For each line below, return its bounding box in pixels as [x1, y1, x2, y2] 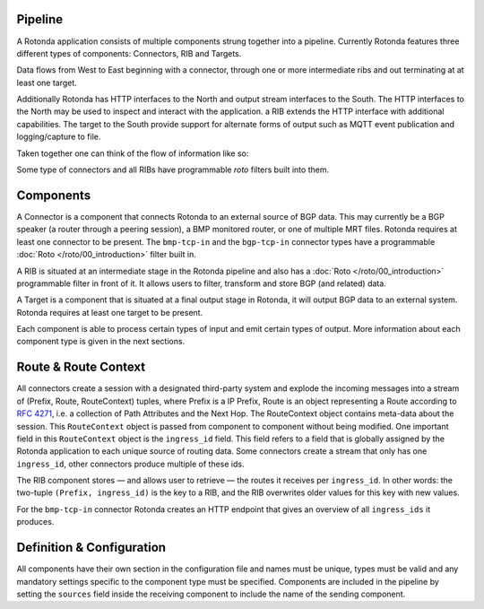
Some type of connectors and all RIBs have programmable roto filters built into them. [16, 164, 330, 175]
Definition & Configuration [16, 540, 166, 555]
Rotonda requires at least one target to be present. [16, 307, 203, 318]
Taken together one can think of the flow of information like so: [16, 148, 249, 159]
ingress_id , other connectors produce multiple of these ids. [16, 458, 245, 469]
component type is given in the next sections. [16, 336, 186, 347]
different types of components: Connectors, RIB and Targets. [16, 48, 242, 58]
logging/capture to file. [16, 131, 101, 143]
